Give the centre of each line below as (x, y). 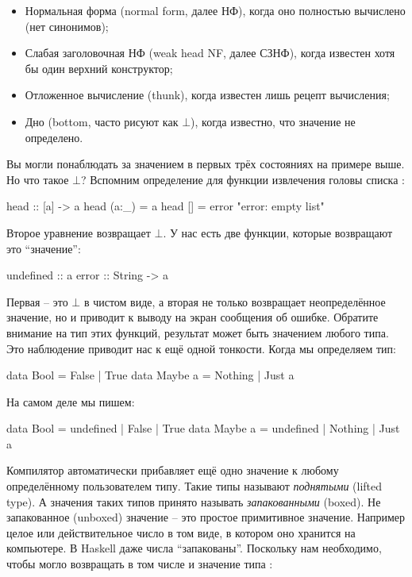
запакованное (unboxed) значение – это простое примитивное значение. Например (206, 517)
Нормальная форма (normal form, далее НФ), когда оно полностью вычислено (215, 10)
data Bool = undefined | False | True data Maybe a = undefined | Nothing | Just (203, 428)
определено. (54, 137)
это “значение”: (44, 248)
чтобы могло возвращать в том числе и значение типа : (140, 564)
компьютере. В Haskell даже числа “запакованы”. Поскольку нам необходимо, (194, 548)
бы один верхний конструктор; (99, 68)
